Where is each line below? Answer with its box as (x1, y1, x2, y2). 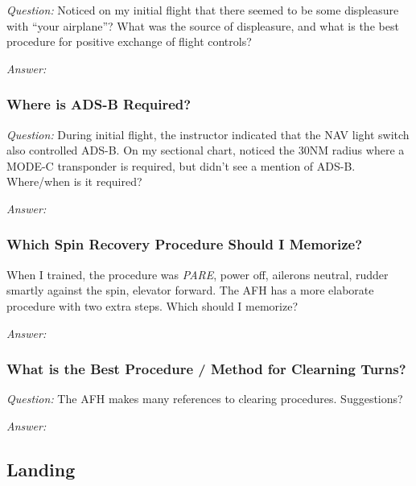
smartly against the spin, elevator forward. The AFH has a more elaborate (6, 282, 374, 299)
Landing (6, 456, 76, 481)
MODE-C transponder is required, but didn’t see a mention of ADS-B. (6, 157, 356, 174)
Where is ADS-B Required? (6, 94, 192, 114)
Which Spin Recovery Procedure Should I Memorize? (6, 234, 363, 254)
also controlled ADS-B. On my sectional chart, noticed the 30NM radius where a (6, 142, 405, 159)
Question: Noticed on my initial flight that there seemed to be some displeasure (6, 2, 399, 18)
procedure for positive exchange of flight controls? (6, 33, 252, 50)
